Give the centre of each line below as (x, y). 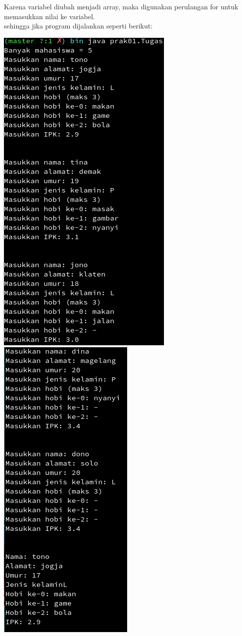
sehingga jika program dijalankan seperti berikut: (78, 26)
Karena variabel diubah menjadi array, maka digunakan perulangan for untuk (121, 6)
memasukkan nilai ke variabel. (50, 16)
